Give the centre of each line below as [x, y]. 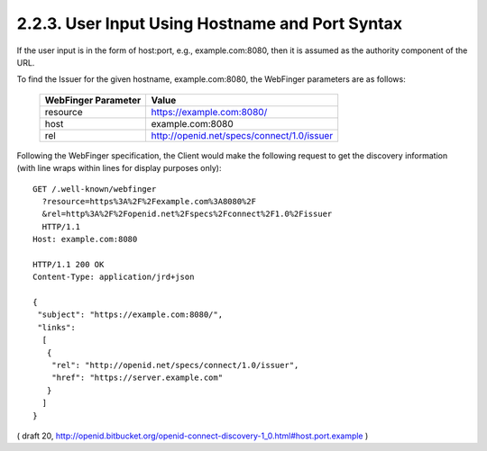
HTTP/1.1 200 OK [69, 264]
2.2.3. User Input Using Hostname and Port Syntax [210, 23]
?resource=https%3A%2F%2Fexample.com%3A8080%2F [149, 201]
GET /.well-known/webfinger [95, 189]
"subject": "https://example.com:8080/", [130, 315]
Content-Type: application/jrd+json [114, 277]
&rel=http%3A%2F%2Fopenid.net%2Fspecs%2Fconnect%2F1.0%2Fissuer [187, 214]
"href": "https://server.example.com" [137, 378]
